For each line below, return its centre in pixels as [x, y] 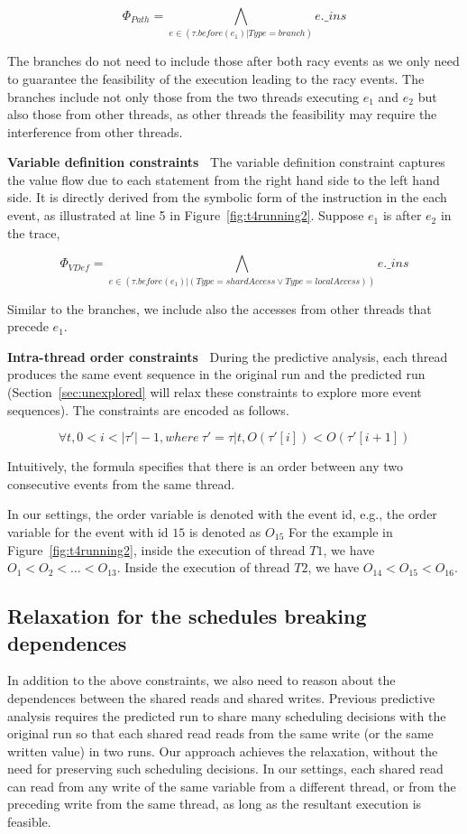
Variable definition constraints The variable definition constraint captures [226, 162]
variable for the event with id [88, 531]
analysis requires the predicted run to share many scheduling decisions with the [227, 715]
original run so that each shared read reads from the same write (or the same [220, 733]
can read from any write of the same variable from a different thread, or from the [232, 786]
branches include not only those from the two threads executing [183, 96]
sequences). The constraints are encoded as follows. [148, 409]
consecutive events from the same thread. [121, 483]
